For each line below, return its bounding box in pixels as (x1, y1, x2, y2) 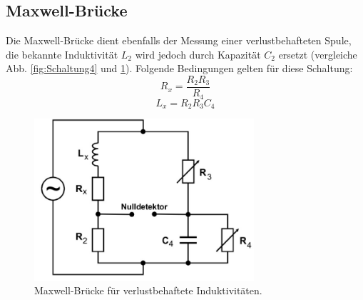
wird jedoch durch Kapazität (135, 46, 261, 61)
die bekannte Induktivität (6, 46, 118, 61)
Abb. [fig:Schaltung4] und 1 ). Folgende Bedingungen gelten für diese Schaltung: (6, 61, 353, 76)
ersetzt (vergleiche (278, 46, 357, 61)
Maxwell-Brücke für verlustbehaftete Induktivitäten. (34, 283, 262, 298)
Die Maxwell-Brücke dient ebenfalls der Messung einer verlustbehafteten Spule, (6, 33, 352, 48)
